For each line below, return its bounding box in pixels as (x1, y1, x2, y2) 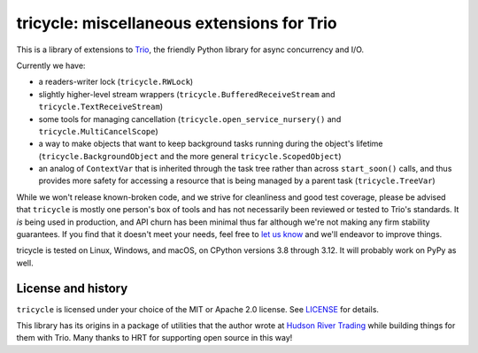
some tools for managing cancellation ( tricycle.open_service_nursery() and (38, 113, 342, 124)
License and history (16, 280, 128, 295)
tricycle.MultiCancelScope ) (38, 126, 158, 136)
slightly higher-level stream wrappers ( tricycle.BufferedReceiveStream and (38, 88, 335, 99)
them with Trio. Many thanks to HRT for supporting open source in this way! (16, 333, 293, 343)
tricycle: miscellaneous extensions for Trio (16, 13, 338, 33)
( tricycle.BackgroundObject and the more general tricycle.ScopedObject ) (38, 150, 342, 161)
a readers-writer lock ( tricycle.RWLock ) (38, 76, 194, 88)
